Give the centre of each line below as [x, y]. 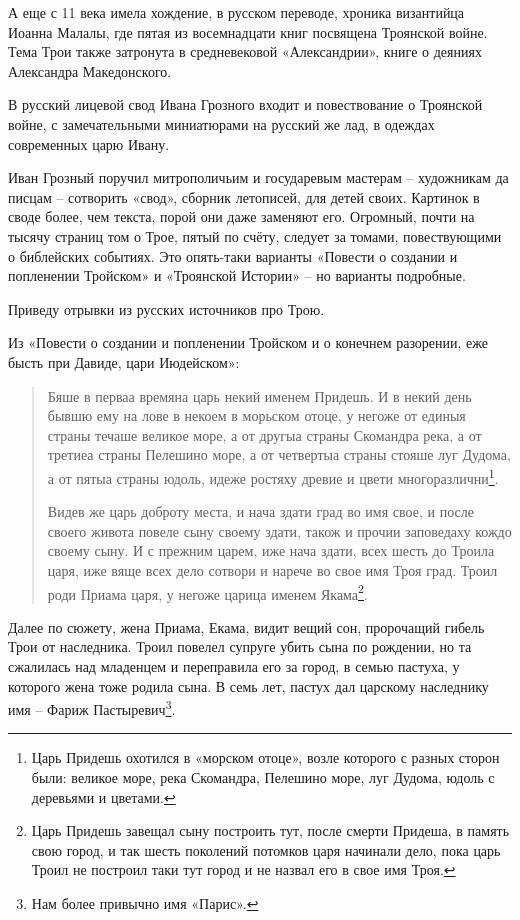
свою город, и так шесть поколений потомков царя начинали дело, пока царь [266, 849]
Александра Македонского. [90, 70]
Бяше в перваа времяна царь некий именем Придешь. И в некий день [259, 395]
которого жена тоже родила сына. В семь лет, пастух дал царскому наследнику [248, 685]
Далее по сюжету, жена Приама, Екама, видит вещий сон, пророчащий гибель [246, 626]
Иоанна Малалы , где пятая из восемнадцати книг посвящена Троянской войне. [248, 31]
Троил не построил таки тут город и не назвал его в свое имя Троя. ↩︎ [243, 869]
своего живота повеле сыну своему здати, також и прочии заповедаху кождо [279, 530]
